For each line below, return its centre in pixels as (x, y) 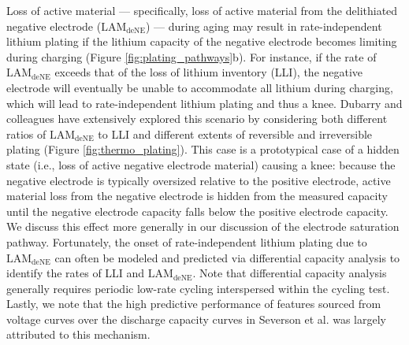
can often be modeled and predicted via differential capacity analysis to (227, 257)
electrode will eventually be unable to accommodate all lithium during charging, (200, 87)
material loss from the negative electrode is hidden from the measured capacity (197, 196)
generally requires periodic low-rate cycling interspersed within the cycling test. (198, 288)
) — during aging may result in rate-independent (264, 26)
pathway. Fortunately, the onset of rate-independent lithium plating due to (187, 241)
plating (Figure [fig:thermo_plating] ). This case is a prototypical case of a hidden (203, 149)
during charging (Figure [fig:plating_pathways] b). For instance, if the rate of (191, 56)
